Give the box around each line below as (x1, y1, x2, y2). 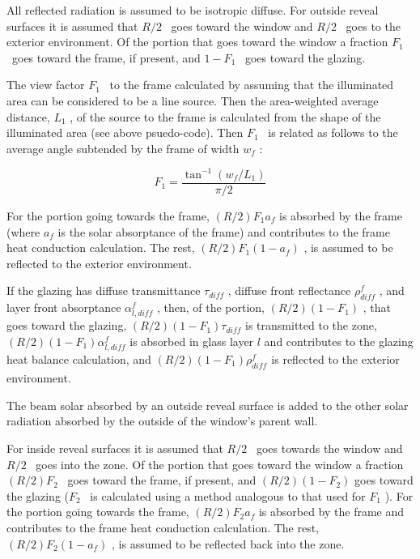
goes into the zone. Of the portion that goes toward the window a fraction (36, 455, 404, 472)
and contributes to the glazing (264, 332, 414, 349)
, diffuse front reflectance (227, 282, 351, 299)
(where (6, 223, 40, 240)
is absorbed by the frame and (258, 503, 405, 520)
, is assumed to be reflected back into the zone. (112, 535, 345, 552)
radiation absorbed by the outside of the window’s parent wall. (6, 412, 318, 429)
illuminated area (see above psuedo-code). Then (6, 124, 244, 141)
